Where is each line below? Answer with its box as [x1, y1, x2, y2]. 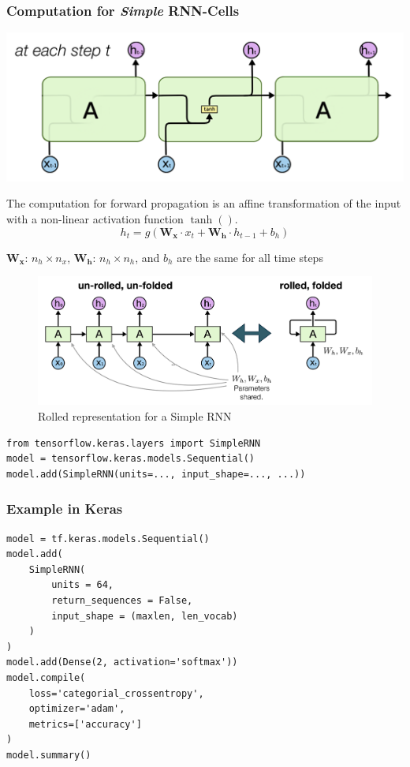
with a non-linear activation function [6, 210, 184, 226]
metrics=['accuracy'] [28, 718, 142, 730]
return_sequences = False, [51, 594, 193, 606]
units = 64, [51, 579, 114, 591]
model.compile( [6, 672, 86, 683]
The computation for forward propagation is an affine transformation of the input [6, 195, 401, 211]
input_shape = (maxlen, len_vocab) [51, 610, 238, 622]
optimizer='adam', [28, 703, 125, 715]
